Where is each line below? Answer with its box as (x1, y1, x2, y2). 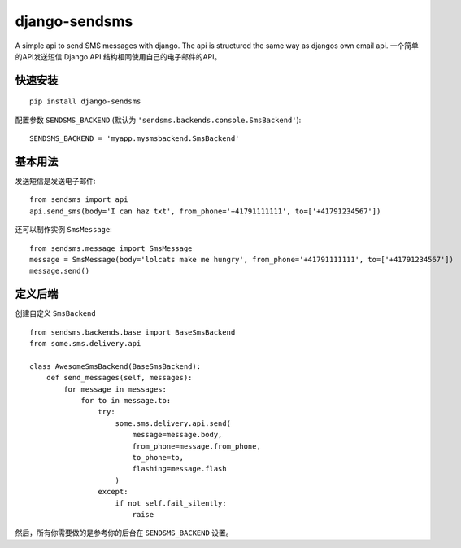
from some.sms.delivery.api (29, 339, 141, 349)
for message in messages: (63, 384, 167, 394)
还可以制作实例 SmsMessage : (15, 225, 113, 235)
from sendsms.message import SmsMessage (29, 243, 193, 252)
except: (98, 487, 128, 497)
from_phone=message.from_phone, (132, 441, 262, 451)
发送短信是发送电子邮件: (15, 176, 97, 186)
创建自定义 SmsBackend (15, 309, 97, 318)
